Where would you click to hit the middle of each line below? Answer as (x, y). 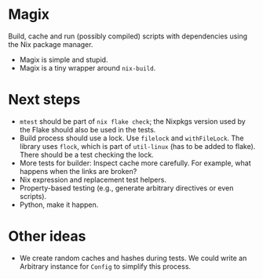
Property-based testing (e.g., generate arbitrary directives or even (126, 188)
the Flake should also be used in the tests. (88, 129)
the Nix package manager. (51, 44)
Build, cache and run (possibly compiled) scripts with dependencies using (128, 36)
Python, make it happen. (59, 205)
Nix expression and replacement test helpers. (93, 179)
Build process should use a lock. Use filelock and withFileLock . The (131, 138)
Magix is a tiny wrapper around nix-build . (88, 67)
